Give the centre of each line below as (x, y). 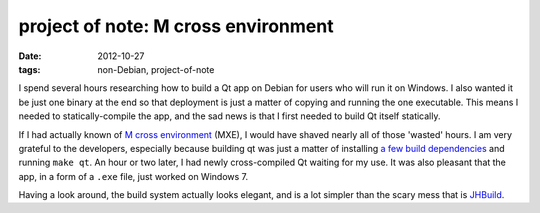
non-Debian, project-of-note (156, 69)
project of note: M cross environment (176, 26)
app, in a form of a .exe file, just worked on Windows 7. (133, 176)
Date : (30, 56)
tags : (29, 69)
